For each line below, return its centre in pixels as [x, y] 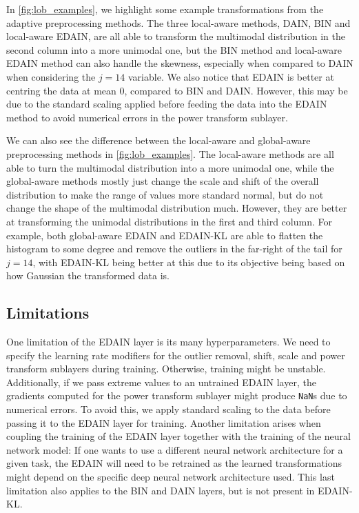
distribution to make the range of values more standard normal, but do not [165, 194]
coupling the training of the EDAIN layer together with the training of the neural [178, 436]
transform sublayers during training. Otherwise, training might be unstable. [166, 369]
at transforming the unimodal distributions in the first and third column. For [169, 221]
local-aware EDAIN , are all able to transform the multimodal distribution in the [176, 36]
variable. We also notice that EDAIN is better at [231, 76]
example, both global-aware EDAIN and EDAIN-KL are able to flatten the [165, 235]
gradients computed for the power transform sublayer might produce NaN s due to [177, 395]
